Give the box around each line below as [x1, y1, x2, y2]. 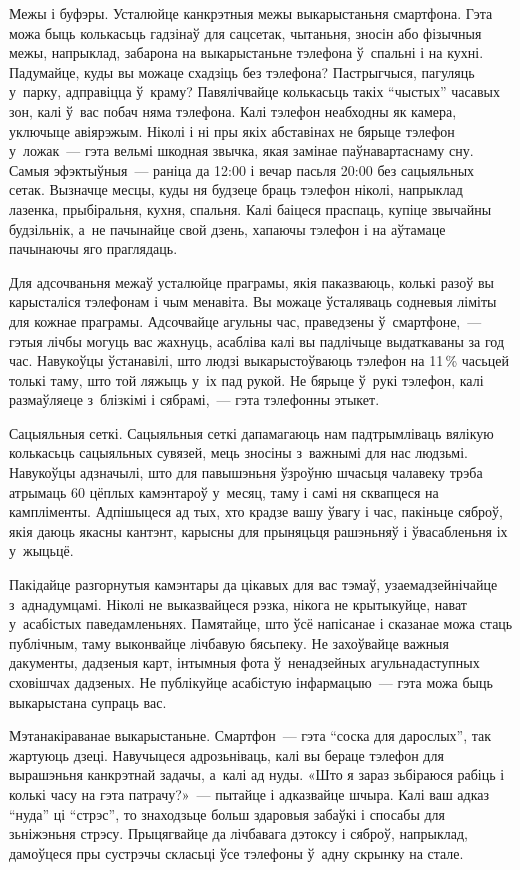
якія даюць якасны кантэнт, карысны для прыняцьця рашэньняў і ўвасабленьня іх [9, 520, 508, 541]
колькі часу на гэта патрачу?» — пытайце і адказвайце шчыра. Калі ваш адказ [9, 783, 490, 804]
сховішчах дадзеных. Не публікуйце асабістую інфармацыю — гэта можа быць [9, 672, 493, 692]
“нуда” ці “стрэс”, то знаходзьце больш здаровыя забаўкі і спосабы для [9, 803, 446, 824]
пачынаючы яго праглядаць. [9, 238, 178, 259]
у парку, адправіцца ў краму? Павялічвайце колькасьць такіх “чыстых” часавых [9, 81, 501, 102]
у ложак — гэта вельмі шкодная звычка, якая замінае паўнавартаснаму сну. [9, 140, 474, 161]
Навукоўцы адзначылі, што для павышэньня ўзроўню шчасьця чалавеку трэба [9, 462, 483, 483]
